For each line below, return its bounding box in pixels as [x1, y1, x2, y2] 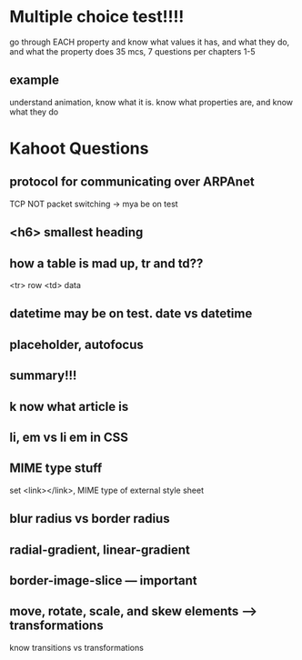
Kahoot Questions [9, 138, 149, 158]
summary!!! [9, 368, 77, 384]
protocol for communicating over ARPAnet [9, 175, 255, 190]
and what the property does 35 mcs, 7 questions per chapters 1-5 [9, 45, 257, 56]
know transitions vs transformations [9, 642, 144, 653]
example [9, 73, 60, 88]
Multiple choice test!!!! [9, 6, 185, 27]
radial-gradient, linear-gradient [9, 542, 191, 557]
